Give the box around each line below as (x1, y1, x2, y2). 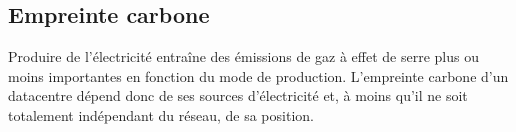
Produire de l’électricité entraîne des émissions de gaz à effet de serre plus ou (8, 46, 479, 67)
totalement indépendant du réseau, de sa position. (8, 104, 314, 125)
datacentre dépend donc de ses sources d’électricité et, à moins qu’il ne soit (8, 85, 468, 106)
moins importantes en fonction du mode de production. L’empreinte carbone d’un (8, 65, 509, 86)
